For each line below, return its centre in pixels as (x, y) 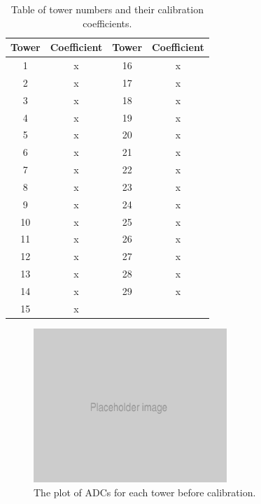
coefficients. (107, 23)
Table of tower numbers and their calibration (107, 9)
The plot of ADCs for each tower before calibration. (145, 492)
